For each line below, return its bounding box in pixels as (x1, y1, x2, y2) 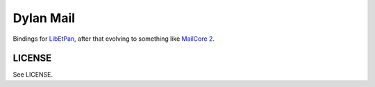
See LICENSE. (12, 70, 53, 79)
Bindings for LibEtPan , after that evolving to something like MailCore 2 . (12, 35, 215, 43)
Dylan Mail (12, 10, 76, 26)
